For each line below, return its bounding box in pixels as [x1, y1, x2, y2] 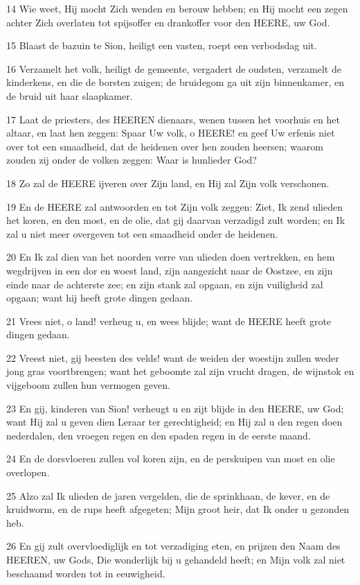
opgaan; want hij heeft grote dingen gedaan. [6, 290, 193, 305]
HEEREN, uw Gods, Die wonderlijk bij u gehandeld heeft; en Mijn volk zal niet [6, 552, 345, 566]
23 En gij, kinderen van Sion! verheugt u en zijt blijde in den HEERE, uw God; [6, 401, 344, 415]
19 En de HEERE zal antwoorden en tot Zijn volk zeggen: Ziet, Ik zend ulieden [6, 199, 343, 213]
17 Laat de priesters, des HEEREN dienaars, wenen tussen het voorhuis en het [6, 112, 340, 126]
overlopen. [6, 465, 50, 480]
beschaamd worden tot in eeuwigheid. [6, 566, 165, 580]
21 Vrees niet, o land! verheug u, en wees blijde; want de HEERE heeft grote [6, 313, 332, 328]
